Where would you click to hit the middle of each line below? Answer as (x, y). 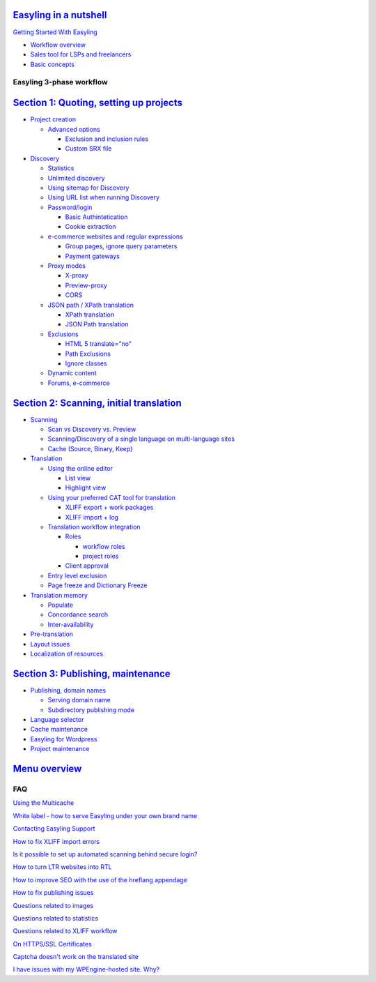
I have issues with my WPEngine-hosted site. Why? (86, 969)
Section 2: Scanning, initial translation (97, 403)
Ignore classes (86, 363)
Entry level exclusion (77, 575)
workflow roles (104, 546)
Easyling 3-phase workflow (60, 82)
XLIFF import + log (92, 517)
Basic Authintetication (96, 217)
